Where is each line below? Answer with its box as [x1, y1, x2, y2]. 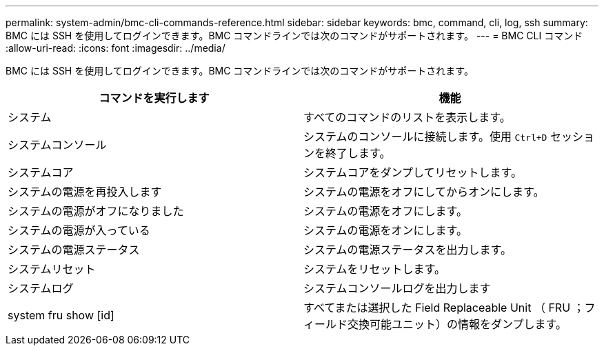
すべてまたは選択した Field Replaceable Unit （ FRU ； [303, 301, 585, 314]
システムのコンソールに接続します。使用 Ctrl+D [303, 130, 547, 143]
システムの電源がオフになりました [8, 204, 184, 218]
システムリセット [8, 262, 96, 276]
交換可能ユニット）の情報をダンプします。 [348, 317, 567, 331]
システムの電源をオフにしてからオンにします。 [303, 185, 545, 199]
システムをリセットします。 [303, 262, 445, 276]
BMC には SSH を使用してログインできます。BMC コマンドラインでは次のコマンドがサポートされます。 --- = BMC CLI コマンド [6, 30, 583, 41]
